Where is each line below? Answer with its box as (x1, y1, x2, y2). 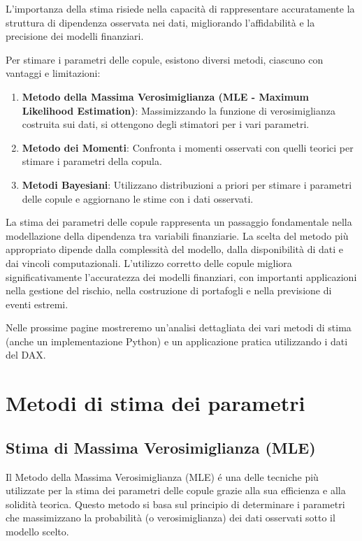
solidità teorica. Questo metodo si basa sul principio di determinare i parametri (6, 496, 345, 511)
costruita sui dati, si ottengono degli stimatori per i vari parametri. (22, 117, 310, 131)
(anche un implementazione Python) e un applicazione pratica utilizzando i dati (6, 333, 348, 348)
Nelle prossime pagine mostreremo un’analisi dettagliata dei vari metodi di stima (6, 320, 352, 335)
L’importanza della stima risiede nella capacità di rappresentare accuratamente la (6, 1, 355, 15)
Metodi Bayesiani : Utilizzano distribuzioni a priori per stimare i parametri (22, 177, 352, 192)
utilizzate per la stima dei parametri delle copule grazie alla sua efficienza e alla (6, 483, 346, 498)
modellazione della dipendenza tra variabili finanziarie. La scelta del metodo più (6, 228, 349, 243)
